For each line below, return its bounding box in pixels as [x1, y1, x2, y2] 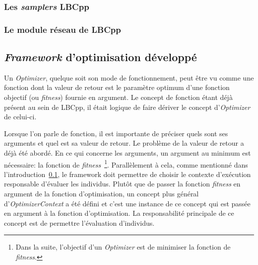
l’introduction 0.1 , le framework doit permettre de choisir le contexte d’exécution [4, 169, 251, 179]
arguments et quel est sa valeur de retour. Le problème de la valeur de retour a [4, 138, 244, 148]
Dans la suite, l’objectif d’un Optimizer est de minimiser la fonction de [15, 242, 231, 252]
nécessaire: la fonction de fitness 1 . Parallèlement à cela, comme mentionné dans [4, 158, 248, 170]
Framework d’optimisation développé [4, 49, 197, 65]
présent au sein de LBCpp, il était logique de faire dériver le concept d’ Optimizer [4, 101, 251, 112]
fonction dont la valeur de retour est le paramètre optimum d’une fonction [4, 82, 230, 92]
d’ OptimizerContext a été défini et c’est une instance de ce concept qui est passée [4, 198, 251, 208]
